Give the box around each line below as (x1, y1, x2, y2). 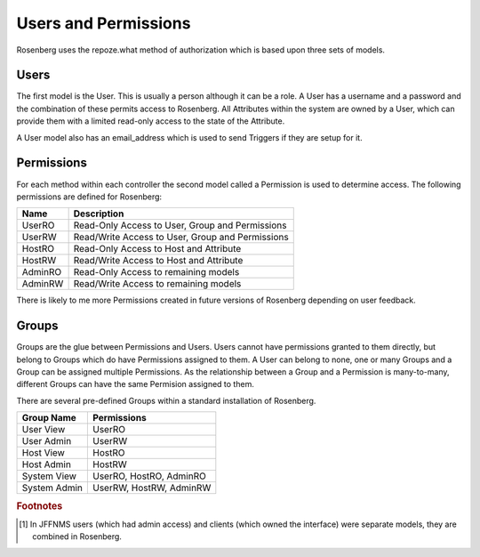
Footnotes (16, 499, 63, 512)
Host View (21, 447, 66, 459)
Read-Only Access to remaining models (73, 266, 240, 278)
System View (21, 470, 77, 482)
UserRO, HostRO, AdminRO (92, 470, 206, 482)
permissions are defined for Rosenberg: (16, 191, 163, 202)
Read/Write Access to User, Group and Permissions (73, 231, 289, 244)
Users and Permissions (16, 13, 191, 33)
